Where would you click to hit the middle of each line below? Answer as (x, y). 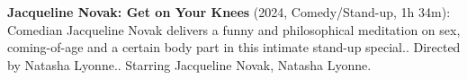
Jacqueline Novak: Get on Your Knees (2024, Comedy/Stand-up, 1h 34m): (229, 12)
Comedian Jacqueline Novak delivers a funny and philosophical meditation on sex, (234, 29)
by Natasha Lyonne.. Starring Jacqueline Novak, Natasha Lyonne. (189, 64)
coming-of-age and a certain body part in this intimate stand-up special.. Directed (234, 47)
